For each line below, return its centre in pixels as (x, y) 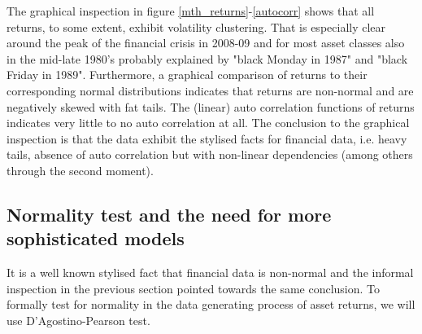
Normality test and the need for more (169, 214)
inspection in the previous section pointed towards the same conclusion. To (194, 288)
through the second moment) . (80, 170)
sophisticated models (96, 238)
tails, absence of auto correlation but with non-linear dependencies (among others (210, 154)
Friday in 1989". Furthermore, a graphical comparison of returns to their (187, 75)
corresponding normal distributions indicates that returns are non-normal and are (210, 90)
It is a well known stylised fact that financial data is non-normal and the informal (210, 272)
